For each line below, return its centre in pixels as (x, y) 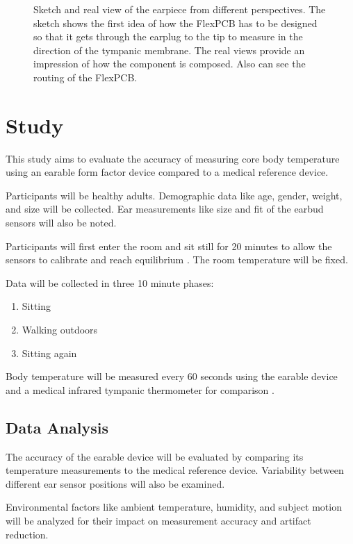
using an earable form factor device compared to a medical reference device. (167, 172)
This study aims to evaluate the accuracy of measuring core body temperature (173, 158)
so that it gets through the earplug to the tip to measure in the (168, 36)
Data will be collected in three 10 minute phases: (110, 282)
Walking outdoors (60, 330)
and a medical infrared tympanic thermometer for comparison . (140, 389)
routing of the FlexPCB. (85, 77)
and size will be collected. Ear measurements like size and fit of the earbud (165, 209)
